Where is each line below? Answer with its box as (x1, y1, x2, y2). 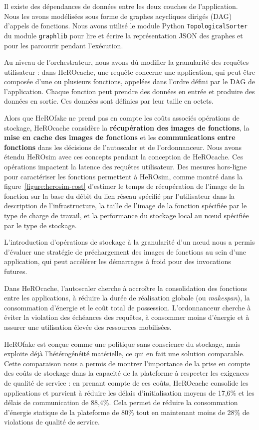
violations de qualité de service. (4, 417, 100, 427)
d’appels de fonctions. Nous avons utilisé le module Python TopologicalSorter (4, 20, 248, 31)
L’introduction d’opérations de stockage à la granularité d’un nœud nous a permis (4, 237, 255, 247)
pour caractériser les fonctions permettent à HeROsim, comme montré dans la (4, 171, 243, 181)
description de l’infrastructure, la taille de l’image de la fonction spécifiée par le (4, 200, 247, 211)
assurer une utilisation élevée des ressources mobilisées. (4, 321, 172, 332)
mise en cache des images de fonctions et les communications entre (4, 132, 236, 143)
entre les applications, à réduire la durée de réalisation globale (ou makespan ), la (4, 292, 250, 303)
